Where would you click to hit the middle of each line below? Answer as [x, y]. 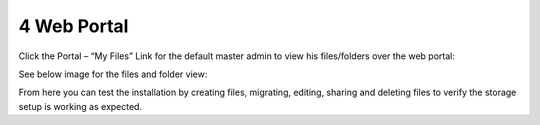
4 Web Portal [73, 26]
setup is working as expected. [80, 106]
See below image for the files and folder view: [113, 74]
